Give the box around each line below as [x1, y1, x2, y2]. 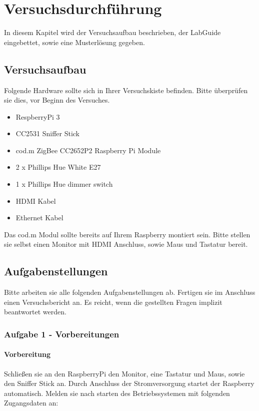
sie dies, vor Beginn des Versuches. [4, 95, 110, 105]
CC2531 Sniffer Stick [15, 128, 80, 139]
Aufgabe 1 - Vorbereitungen [4, 327, 119, 340]
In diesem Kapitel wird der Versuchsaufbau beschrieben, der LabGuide [4, 27, 221, 38]
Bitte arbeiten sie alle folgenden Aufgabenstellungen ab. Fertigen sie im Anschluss [4, 287, 255, 297]
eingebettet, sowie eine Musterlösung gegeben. [4, 37, 145, 47]
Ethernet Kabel [15, 212, 63, 223]
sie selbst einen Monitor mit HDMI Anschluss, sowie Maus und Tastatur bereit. [4, 239, 248, 249]
